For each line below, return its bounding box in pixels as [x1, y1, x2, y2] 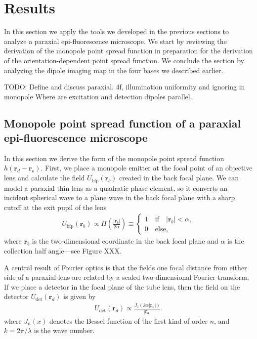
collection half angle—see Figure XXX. [4, 245, 122, 255]
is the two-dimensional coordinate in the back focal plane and [32, 236, 218, 246]
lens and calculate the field [4, 172, 85, 183]
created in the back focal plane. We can [119, 172, 239, 183]
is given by [63, 291, 96, 301]
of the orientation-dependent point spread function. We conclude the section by [4, 55, 244, 65]
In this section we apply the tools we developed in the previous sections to [4, 26, 229, 37]
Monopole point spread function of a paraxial [4, 115, 241, 130]
